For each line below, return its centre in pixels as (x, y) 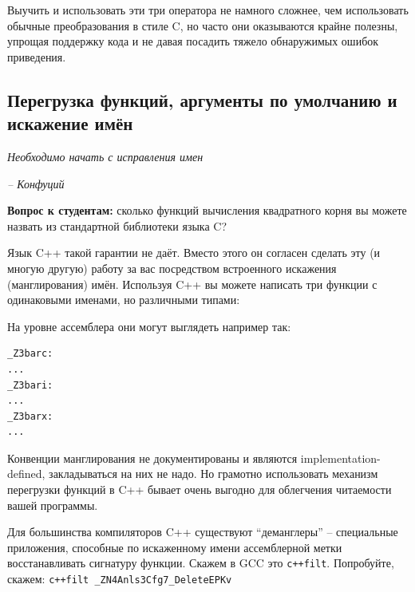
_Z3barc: (30, 354)
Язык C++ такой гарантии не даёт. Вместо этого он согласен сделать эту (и (194, 253)
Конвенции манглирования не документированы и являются (152, 458)
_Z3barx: (30, 416)
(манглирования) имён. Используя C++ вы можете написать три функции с (192, 284)
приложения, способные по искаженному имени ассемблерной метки (175, 547)
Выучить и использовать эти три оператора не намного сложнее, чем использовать (208, 10)
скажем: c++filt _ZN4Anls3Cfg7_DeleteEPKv (120, 579)
